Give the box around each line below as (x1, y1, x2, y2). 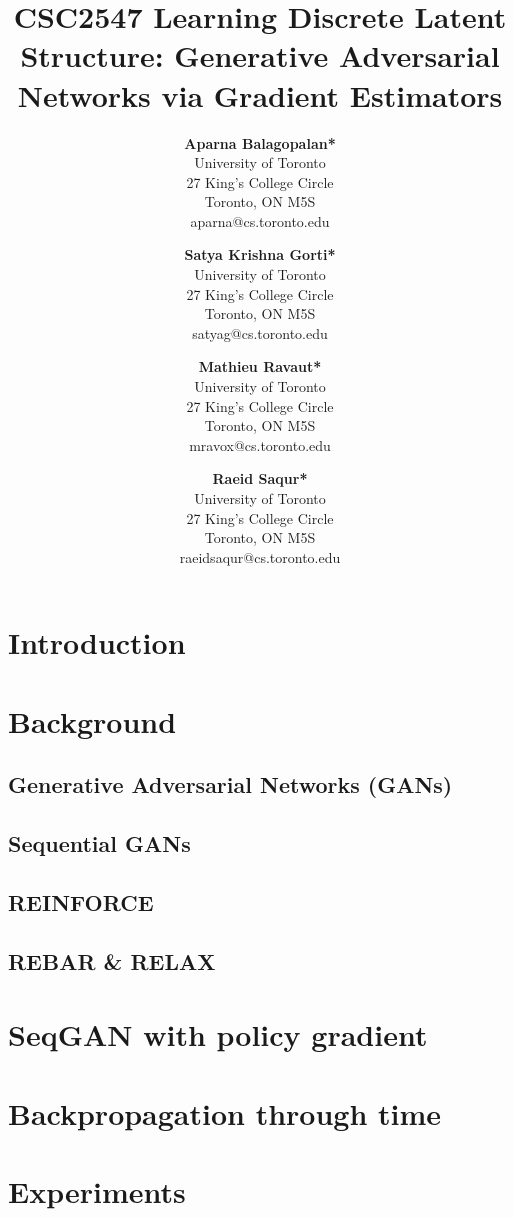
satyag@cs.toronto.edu (192, 322, 328, 343)
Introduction (8, 622, 186, 663)
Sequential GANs (8, 828, 191, 859)
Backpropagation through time (8, 1092, 442, 1133)
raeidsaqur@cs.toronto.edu (179, 546, 341, 567)
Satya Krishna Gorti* (184, 244, 336, 265)
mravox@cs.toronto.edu (189, 434, 331, 455)
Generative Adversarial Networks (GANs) (8, 769, 453, 800)
